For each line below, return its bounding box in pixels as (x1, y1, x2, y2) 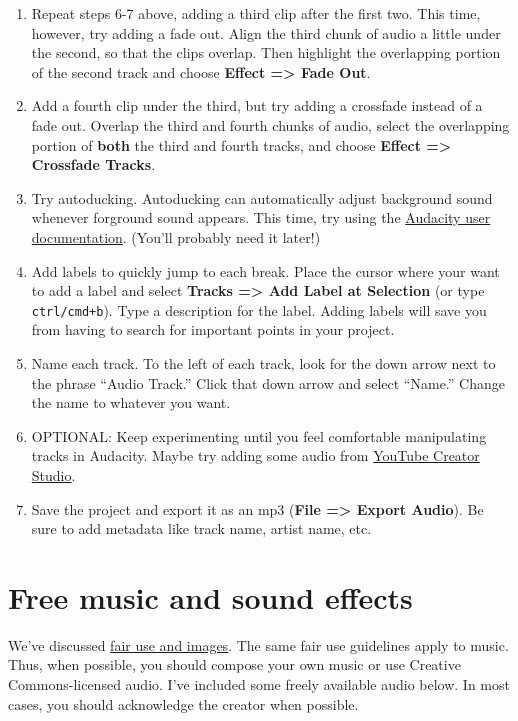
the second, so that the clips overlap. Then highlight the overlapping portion (31, 42, 501, 63)
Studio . (31, 464, 76, 485)
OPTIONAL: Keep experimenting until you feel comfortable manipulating (31, 425, 487, 446)
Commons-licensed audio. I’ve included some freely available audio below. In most (8, 674, 510, 695)
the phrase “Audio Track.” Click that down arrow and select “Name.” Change (31, 372, 505, 393)
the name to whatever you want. (31, 392, 231, 413)
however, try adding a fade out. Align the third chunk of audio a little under (31, 22, 501, 43)
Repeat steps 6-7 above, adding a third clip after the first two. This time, (31, 3, 481, 23)
